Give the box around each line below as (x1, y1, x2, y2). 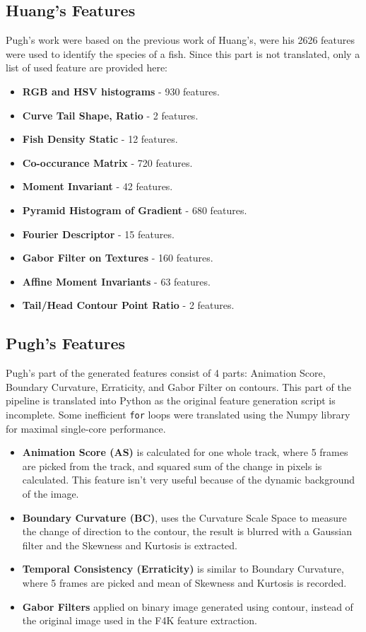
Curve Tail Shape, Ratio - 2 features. (22, 107, 199, 122)
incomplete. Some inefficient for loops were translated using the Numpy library (6, 406, 350, 421)
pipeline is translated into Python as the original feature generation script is (6, 393, 336, 408)
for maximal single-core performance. (6, 421, 166, 435)
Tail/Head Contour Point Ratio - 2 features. (22, 298, 235, 312)
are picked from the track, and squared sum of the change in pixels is (22, 458, 322, 473)
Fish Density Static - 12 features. (22, 131, 178, 146)
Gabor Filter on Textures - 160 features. (22, 250, 213, 265)
